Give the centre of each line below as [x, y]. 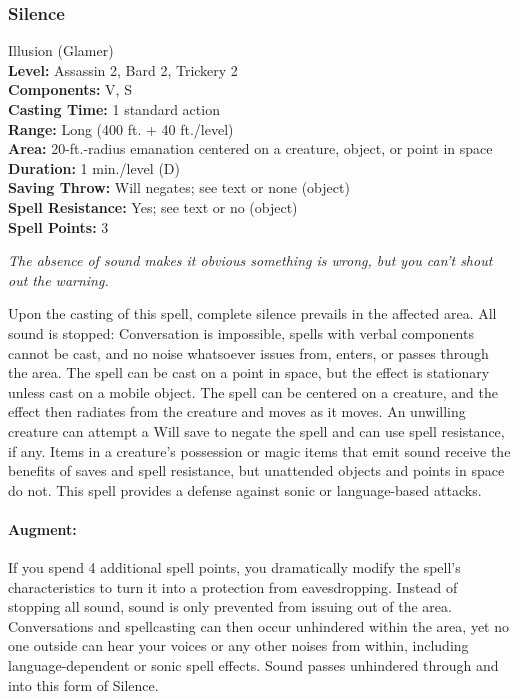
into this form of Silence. [83, 684]
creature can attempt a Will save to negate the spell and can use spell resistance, [256, 430]
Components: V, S [70, 89]
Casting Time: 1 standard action [114, 109]
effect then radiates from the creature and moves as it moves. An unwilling [237, 411]
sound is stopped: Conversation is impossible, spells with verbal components [241, 332]
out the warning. [58, 279]
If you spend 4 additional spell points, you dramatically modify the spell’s [234, 567]
